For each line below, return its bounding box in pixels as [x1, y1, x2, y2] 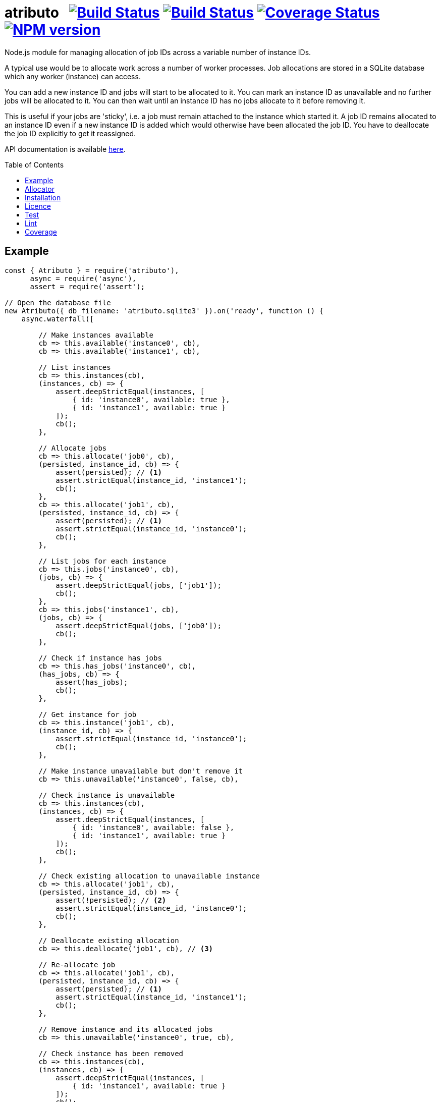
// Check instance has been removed [38, 1049, 184, 1058]
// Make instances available [38, 330, 154, 339]
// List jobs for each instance [38, 557, 167, 565]
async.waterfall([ [21, 314, 94, 323]
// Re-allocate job [38, 960, 116, 969]
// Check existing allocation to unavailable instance [38, 871, 260, 880]
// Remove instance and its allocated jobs [38, 1025, 213, 1033]
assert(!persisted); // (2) [56, 896, 167, 904]
